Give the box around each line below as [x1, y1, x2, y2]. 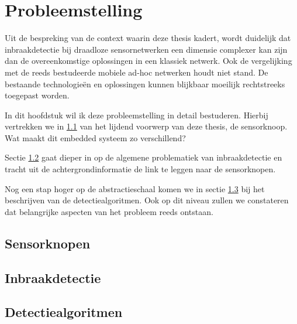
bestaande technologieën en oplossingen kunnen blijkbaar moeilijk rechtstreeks [5, 77, 285, 90]
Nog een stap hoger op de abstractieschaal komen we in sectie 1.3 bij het [5, 182, 265, 195]
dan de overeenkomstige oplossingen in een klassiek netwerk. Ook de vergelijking [5, 54, 292, 67]
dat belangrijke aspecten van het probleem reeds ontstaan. [5, 205, 213, 217]
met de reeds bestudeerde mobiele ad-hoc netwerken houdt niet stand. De [5, 66, 268, 78]
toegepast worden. [5, 89, 70, 101]
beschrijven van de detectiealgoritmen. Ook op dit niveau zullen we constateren [5, 194, 289, 206]
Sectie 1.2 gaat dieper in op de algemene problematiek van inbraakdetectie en [5, 151, 282, 163]
